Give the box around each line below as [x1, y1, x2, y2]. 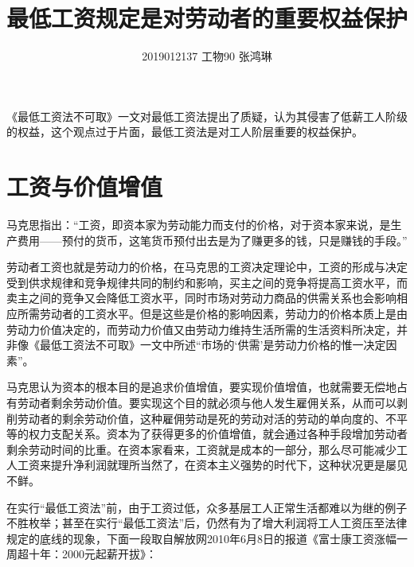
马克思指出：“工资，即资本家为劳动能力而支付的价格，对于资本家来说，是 [6, 216, 391, 233]
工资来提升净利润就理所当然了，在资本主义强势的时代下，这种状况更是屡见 [17, 456, 408, 473]
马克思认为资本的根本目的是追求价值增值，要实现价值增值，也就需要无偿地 [6, 379, 396, 395]
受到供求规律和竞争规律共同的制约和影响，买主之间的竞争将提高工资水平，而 [6, 274, 408, 290]
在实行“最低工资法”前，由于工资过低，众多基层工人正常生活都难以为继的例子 [6, 499, 408, 515]
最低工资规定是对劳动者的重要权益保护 [6, 2, 408, 34]
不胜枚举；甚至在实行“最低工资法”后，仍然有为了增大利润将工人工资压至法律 [6, 515, 408, 531]
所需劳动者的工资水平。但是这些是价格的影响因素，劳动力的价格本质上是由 [17, 305, 408, 321]
